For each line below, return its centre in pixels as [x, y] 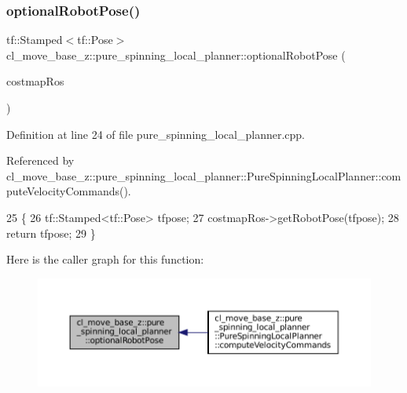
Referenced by [40, 160]
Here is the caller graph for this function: [105, 259]
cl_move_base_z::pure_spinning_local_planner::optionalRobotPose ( [176, 55]
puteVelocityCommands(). [69, 191]
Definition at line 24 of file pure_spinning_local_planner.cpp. [156, 134]
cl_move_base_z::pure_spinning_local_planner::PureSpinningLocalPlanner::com [204, 175]
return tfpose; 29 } [51, 233]
